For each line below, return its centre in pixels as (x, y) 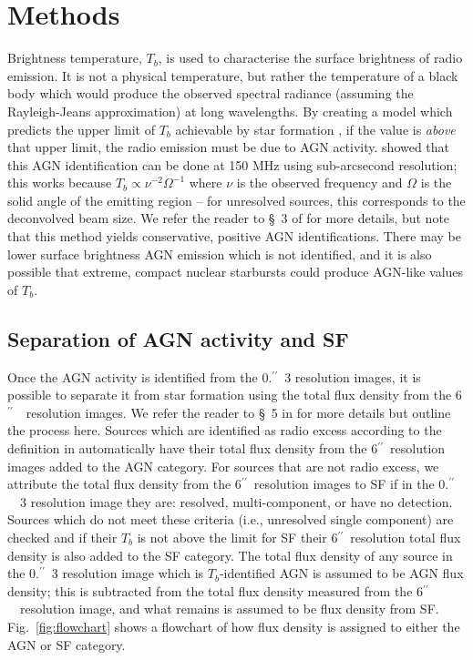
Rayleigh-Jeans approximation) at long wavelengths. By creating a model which (230, 111)
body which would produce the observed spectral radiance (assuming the (211, 93)
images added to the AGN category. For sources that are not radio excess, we (223, 466)
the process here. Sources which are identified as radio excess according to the (225, 430)
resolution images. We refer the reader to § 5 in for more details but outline (238, 412)
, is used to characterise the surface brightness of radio (310, 58)
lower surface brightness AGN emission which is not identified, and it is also (220, 254)
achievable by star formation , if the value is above (315, 129)
